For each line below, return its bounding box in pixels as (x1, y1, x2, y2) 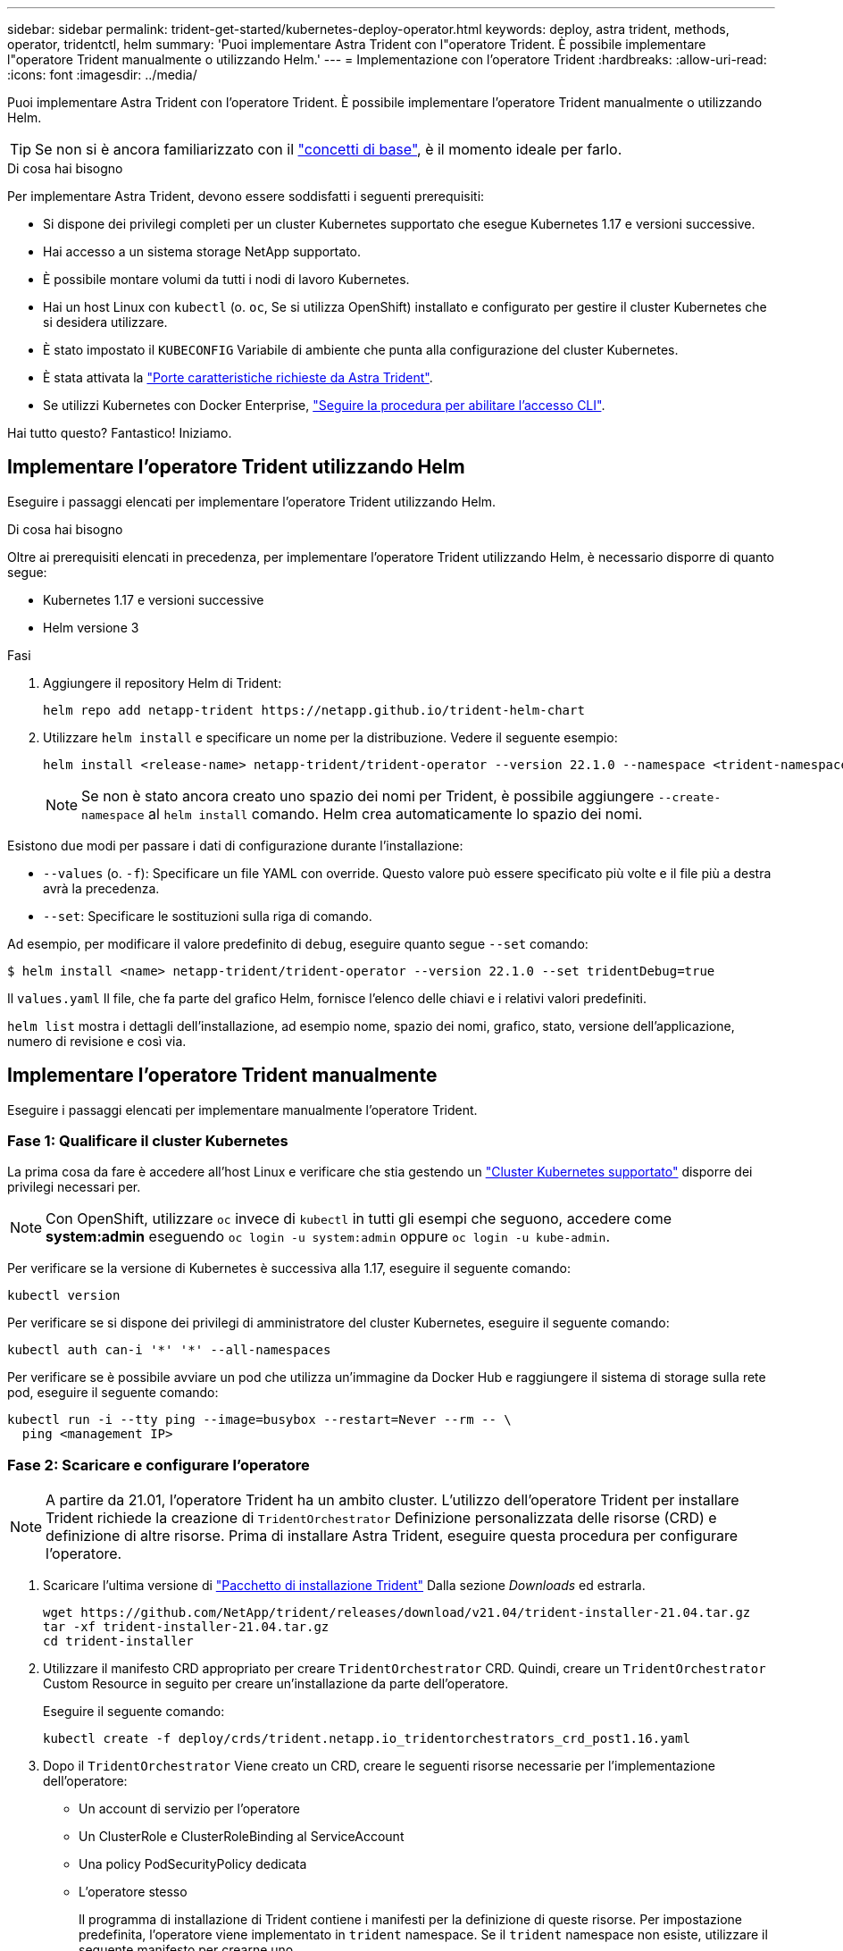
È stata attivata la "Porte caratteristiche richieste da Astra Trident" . (43, 370, 433, 385)
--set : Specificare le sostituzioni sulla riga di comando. (43, 908, 372, 924)
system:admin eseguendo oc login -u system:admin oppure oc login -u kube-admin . (46, 1227, 610, 1246)
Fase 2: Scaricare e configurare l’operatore (7, 1455, 310, 1474)
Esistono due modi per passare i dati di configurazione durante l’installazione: (7, 837, 463, 853)
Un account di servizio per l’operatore (79, 1801, 301, 1817)
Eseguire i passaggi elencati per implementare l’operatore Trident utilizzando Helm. (7, 493, 497, 509)
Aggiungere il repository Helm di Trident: (43, 674, 282, 691)
